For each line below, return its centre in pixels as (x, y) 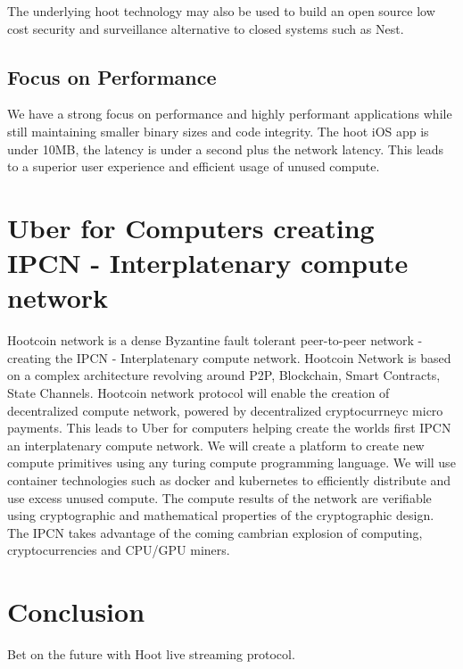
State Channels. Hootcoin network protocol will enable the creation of (198, 393)
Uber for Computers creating (191, 227)
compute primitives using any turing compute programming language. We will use (231, 463)
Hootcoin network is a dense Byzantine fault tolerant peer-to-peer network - (215, 340)
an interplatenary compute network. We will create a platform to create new (216, 445)
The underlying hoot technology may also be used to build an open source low (221, 11)
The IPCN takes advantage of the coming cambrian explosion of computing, (215, 532)
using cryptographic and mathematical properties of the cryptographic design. (221, 515)
